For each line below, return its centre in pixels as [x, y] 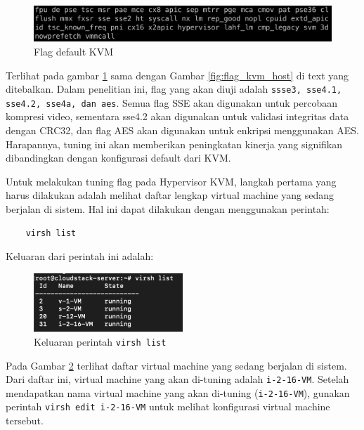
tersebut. [25, 421]
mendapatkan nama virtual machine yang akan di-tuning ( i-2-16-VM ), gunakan [178, 392]
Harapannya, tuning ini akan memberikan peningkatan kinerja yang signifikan [174, 144]
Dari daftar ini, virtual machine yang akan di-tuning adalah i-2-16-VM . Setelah [177, 379]
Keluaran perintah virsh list [100, 341]
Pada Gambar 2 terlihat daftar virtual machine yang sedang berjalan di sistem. [176, 365]
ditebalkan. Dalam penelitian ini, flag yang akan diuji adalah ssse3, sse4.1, [174, 89]
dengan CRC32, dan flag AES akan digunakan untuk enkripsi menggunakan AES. [182, 130]
